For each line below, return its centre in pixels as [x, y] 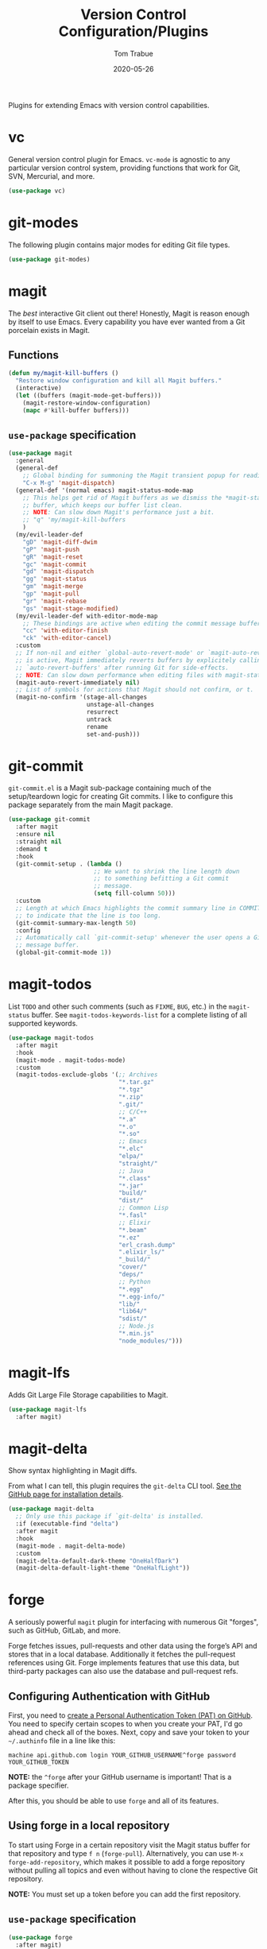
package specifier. [39, 1785]
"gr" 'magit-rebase [55, 601]
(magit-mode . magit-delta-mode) [71, 1546]
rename [97, 727]
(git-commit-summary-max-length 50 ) [76, 923]
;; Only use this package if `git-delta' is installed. [110, 1517]
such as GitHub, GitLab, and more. [64, 1630]
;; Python [134, 1281]
